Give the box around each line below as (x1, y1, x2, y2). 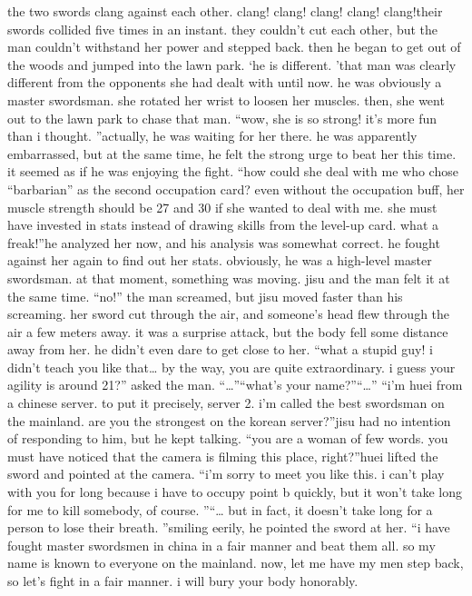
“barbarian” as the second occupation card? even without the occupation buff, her (7, 179, 465, 198)
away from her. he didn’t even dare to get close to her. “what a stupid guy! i (7, 340, 433, 359)
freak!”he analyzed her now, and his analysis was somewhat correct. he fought (7, 233, 440, 252)
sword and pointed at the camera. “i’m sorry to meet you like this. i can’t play (7, 464, 445, 483)
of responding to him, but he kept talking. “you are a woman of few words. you (7, 429, 448, 448)
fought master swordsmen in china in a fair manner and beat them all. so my (7, 535, 436, 554)
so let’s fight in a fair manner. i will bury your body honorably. (7, 571, 359, 590)
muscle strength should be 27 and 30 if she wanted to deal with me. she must (7, 197, 438, 216)
